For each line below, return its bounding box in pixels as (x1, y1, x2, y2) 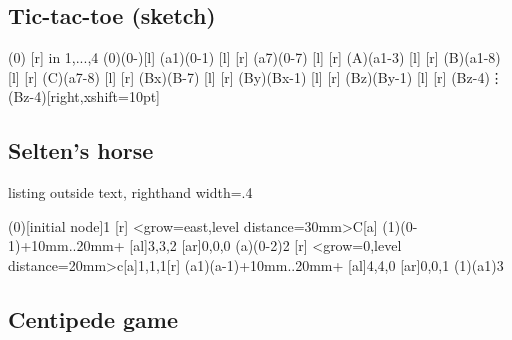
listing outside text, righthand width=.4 (8, 182, 253, 203)
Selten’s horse (8, 135, 154, 166)
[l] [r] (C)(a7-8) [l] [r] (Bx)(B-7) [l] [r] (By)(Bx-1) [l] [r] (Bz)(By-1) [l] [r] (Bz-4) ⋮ (8, 66, 504, 87)
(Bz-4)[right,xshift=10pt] (8, 86, 161, 107)
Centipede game (8, 303, 179, 334)
